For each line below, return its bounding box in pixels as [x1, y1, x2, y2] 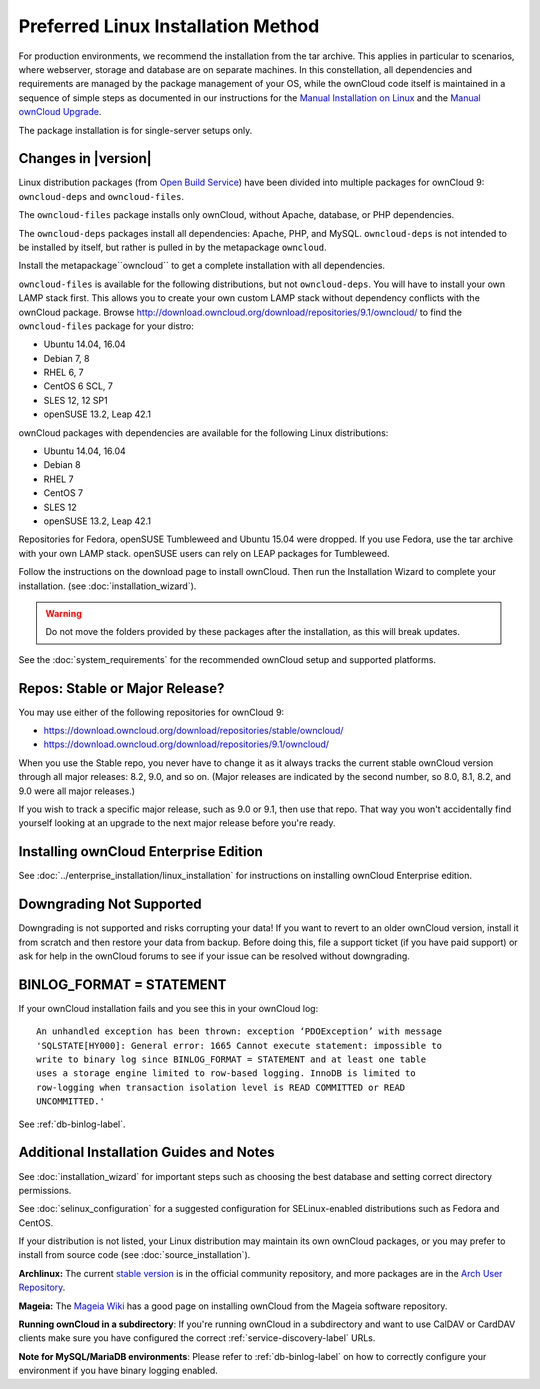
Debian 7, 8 [43, 352, 90, 364]
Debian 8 [43, 459, 81, 471]
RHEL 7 [43, 473, 74, 485]
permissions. [18, 1184, 72, 1196]
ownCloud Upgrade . [18, 106, 102, 118]
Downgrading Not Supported [18, 896, 202, 913]
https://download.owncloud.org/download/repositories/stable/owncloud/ [43, 725, 344, 737]
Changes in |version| [18, 150, 152, 167]
